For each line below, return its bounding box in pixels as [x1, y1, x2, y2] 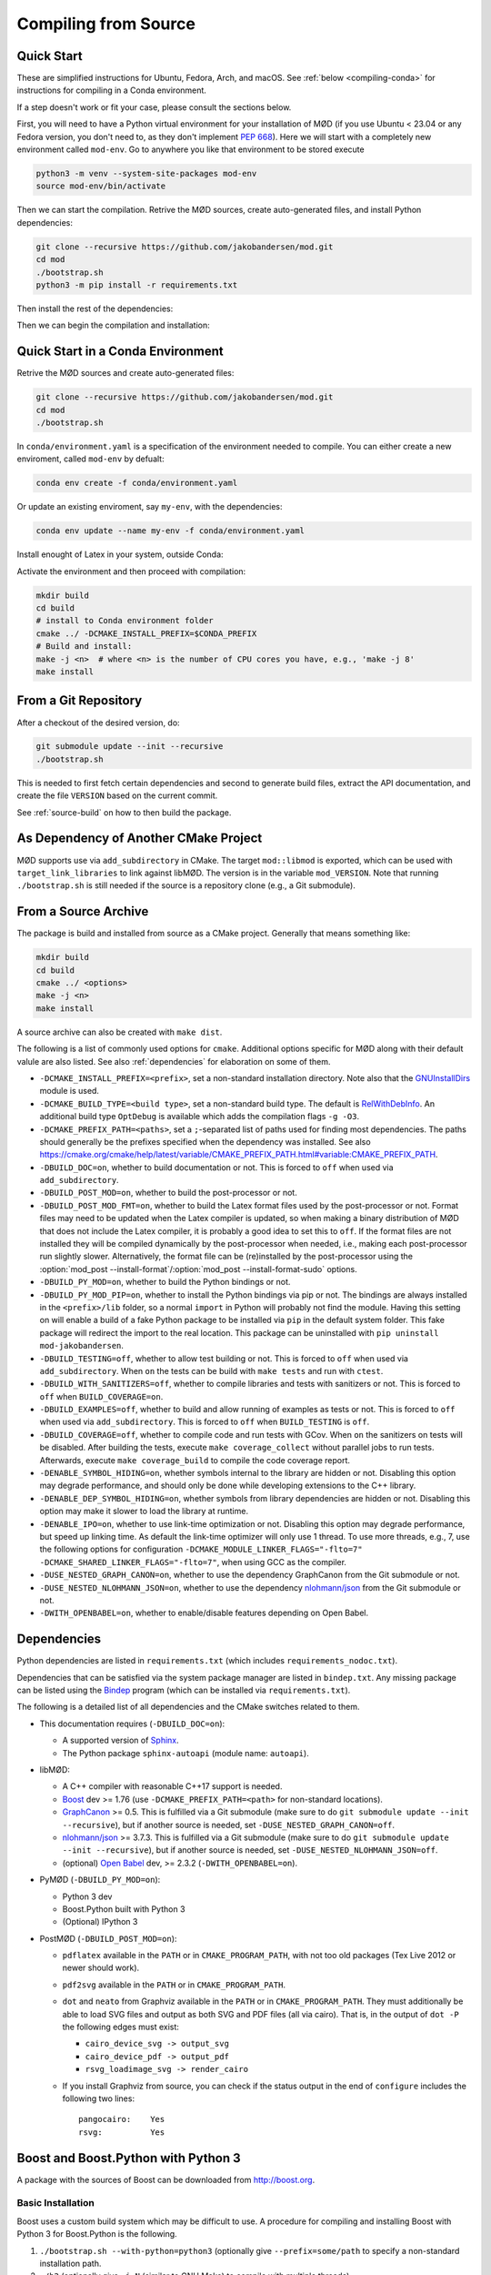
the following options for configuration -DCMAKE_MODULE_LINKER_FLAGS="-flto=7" [39, 1543, 363, 1555]
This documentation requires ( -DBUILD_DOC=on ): [39, 1718, 225, 1729]
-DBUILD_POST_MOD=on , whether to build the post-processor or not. [39, 1188, 297, 1198]
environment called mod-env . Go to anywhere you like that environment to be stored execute [16, 144, 365, 155]
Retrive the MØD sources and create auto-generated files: [16, 368, 235, 379]
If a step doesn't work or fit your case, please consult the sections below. [16, 101, 292, 113]
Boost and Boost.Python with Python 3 [16, 2150, 241, 2166]
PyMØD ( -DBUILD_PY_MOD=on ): [39, 1875, 161, 1886]
